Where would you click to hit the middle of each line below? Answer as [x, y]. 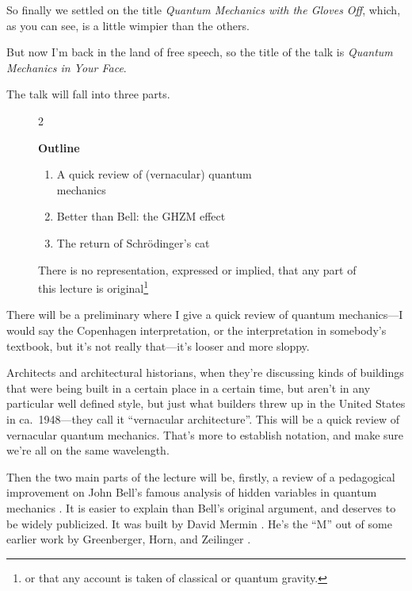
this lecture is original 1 [93, 287]
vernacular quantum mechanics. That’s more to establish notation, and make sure [205, 434]
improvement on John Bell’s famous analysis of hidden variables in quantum [192, 492]
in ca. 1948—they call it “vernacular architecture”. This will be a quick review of [203, 418]
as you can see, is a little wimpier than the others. [128, 25]
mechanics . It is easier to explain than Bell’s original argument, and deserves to [201, 507]
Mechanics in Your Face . [67, 67]
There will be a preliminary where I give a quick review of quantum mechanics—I [205, 315]
